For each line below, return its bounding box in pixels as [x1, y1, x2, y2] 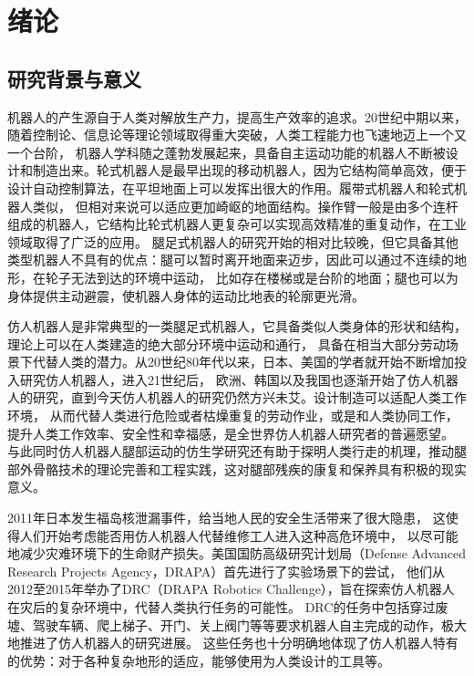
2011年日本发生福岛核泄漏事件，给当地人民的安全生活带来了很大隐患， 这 [7, 508, 446, 527]
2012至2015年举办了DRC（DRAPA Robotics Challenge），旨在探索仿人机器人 [7, 579, 455, 598]
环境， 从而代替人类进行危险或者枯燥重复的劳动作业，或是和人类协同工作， [7, 406, 459, 425]
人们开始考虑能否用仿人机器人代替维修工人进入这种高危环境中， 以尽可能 [19, 525, 459, 545]
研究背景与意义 [7, 64, 141, 92]
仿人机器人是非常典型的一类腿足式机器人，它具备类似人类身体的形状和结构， [7, 317, 467, 336]
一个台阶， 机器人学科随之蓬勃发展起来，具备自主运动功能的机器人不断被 [7, 142, 446, 161]
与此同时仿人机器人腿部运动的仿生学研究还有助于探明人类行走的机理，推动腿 [7, 442, 467, 461]
